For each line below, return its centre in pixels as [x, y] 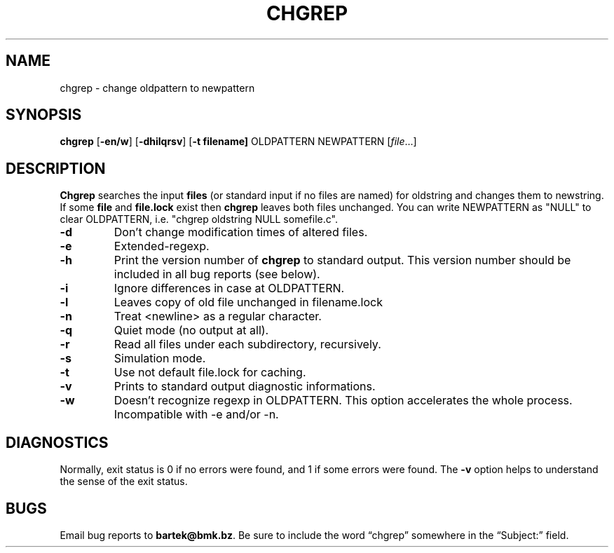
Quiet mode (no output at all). [191, 330]
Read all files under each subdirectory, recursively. [247, 344]
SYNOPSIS [44, 115]
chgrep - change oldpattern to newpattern [157, 88]
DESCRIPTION [56, 168]
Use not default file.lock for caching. [210, 373]
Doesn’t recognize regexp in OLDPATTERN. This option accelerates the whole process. [343, 401]
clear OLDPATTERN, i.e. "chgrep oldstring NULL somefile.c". [199, 219]
